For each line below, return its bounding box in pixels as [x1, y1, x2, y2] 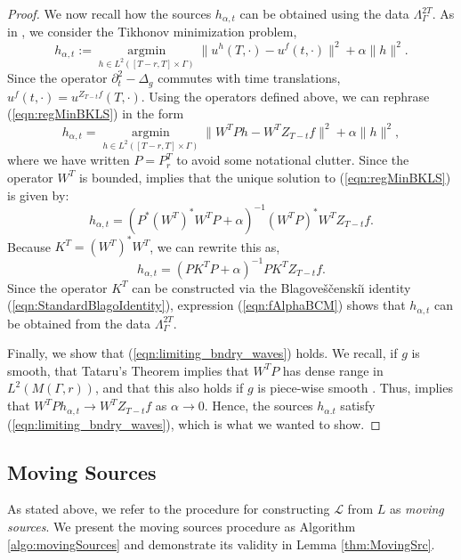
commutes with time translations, [158, 69, 341, 87]
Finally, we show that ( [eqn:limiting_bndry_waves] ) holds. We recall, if [7, 344, 398, 362]
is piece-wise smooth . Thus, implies [257, 378, 453, 397]
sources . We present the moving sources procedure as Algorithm [7, 516, 356, 535]
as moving [389, 499, 444, 518]
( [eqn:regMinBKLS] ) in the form [7, 104, 184, 123]
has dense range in [282, 361, 384, 379]
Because [7, 237, 51, 256]
